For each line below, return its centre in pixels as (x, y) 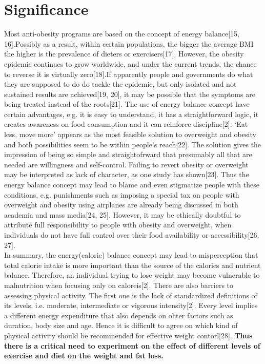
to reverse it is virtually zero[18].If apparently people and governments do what (129, 74)
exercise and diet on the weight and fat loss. (84, 356)
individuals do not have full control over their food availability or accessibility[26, (132, 235)
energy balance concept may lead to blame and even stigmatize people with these (132, 185)
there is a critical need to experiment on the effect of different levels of (132, 345)
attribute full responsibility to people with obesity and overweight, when (118, 225)
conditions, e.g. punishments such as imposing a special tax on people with (122, 194)
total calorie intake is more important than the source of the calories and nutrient (132, 265)
